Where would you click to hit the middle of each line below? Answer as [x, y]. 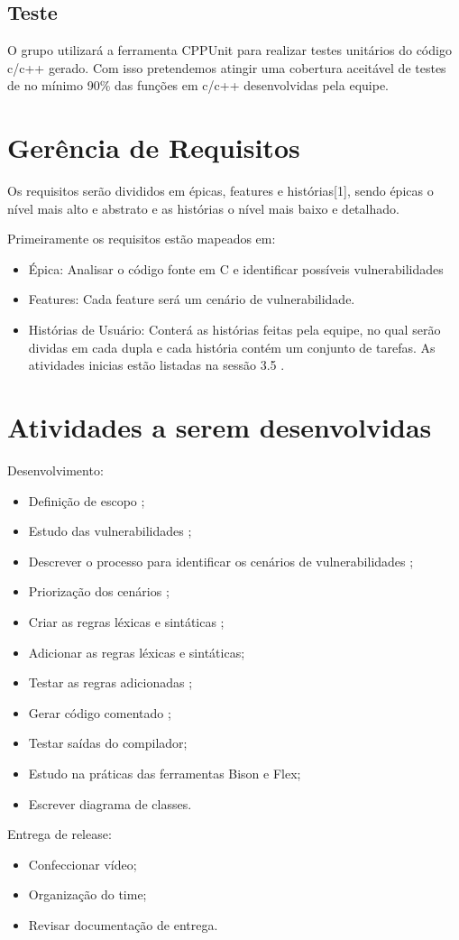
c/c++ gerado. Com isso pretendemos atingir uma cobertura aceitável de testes [227, 67]
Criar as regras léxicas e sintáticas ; [126, 621]
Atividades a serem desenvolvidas [220, 427]
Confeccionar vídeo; [83, 864]
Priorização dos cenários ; [99, 591]
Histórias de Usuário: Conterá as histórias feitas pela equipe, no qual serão [234, 330]
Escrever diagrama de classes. [110, 803]
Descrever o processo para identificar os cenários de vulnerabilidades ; [221, 561]
